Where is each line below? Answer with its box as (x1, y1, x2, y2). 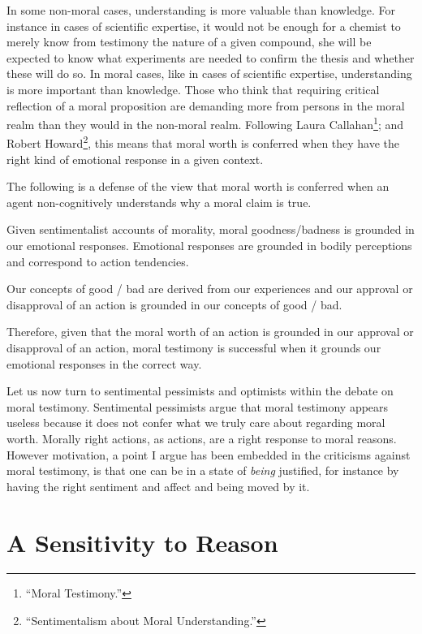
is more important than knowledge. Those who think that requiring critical (6, 80, 380, 97)
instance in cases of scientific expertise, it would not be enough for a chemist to (6, 17, 401, 34)
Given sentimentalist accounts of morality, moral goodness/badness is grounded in (6, 221, 415, 238)
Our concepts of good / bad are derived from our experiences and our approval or (6, 280, 413, 297)
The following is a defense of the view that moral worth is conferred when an (6, 178, 390, 195)
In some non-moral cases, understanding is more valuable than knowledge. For (6, 2, 396, 18)
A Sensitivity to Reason (6, 525, 278, 559)
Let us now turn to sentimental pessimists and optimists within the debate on (6, 382, 394, 399)
